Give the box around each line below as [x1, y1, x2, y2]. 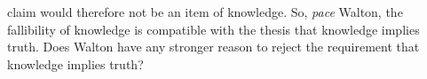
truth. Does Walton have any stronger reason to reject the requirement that [7, 37, 420, 56]
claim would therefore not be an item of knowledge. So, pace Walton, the [7, 3, 403, 20]
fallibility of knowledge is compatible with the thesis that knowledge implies [7, 20, 420, 38]
